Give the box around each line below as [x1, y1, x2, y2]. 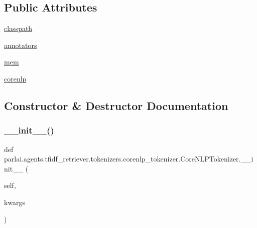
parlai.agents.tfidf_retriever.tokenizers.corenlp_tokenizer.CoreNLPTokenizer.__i [4, 153, 253, 164]
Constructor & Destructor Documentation [4, 97, 228, 113]
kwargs [4, 196, 26, 207]
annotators [4, 39, 37, 50]
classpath [4, 23, 33, 33]
